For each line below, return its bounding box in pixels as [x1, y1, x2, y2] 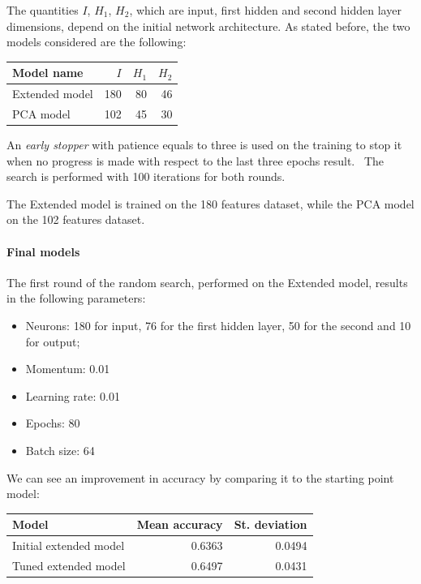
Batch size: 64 [25, 441, 95, 458]
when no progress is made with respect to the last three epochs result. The [6, 152, 384, 169]
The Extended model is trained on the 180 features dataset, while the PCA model [6, 195, 415, 212]
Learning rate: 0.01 [25, 387, 120, 404]
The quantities [6, 2, 79, 18]
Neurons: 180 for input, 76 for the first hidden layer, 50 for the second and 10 [25, 317, 411, 334]
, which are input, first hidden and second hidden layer [129, 2, 402, 18]
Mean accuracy [136, 516, 223, 533]
